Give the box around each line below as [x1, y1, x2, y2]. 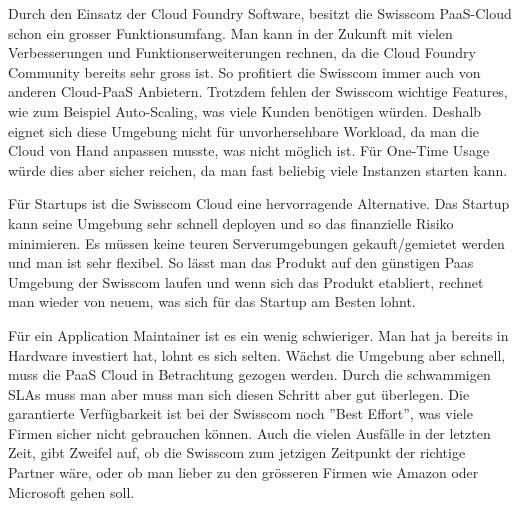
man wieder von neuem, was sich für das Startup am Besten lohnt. [8, 291, 416, 312]
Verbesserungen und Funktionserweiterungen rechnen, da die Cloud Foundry [8, 42, 476, 63]
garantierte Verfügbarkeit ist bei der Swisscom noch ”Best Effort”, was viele [8, 403, 473, 424]
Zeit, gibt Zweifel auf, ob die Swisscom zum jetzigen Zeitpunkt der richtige [8, 442, 466, 463]
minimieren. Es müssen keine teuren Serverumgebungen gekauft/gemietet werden [8, 232, 505, 253]
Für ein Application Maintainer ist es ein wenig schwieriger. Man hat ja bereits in [8, 324, 509, 345]
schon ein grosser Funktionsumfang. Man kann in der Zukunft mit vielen [8, 22, 453, 43]
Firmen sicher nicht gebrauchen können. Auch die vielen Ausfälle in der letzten [8, 422, 491, 443]
